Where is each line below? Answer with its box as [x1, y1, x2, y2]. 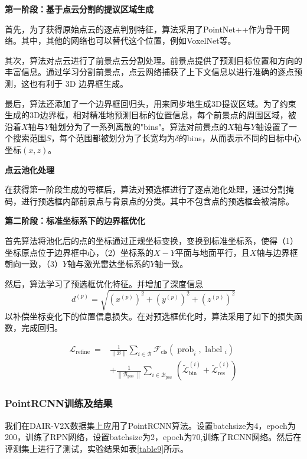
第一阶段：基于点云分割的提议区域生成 [5, 3, 153, 15]
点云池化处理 [5, 163, 54, 175]
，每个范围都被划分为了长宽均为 [51, 132, 175, 144]
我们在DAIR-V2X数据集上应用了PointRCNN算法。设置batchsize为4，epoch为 [5, 419, 296, 431]
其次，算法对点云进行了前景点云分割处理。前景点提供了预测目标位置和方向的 [5, 54, 302, 66]
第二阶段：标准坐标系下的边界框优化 [5, 214, 145, 227]
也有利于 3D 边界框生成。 [29, 77, 129, 89]
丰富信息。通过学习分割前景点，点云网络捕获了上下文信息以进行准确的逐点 [5, 66, 294, 78]
